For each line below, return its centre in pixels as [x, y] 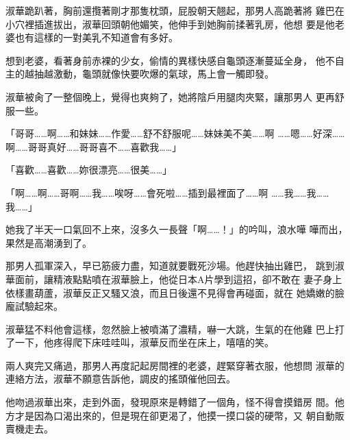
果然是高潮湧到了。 [49, 242]
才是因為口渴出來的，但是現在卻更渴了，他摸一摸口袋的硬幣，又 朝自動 [175, 415]
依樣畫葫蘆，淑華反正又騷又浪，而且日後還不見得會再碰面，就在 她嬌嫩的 [170, 292]
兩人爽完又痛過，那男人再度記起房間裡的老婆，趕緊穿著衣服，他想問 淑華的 [175, 365]
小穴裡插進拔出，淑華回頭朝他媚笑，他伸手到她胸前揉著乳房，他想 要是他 [170, 24]
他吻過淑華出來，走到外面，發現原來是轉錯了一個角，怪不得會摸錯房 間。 [170, 402]
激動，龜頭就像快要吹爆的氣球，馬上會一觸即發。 [163, 74]
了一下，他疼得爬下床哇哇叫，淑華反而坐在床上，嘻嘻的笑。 [140, 342]
